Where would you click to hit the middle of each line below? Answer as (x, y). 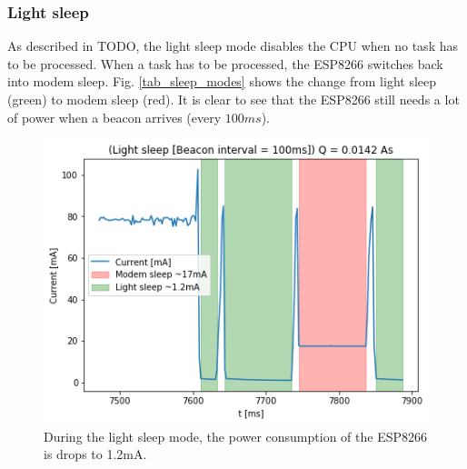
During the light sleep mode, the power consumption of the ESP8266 (236, 436)
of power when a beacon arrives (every (114, 117)
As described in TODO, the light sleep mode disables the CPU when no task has (233, 46)
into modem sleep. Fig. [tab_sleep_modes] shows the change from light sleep (222, 81)
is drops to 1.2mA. (95, 454)
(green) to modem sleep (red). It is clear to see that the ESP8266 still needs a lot (233, 99)
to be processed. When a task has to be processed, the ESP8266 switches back (225, 63)
